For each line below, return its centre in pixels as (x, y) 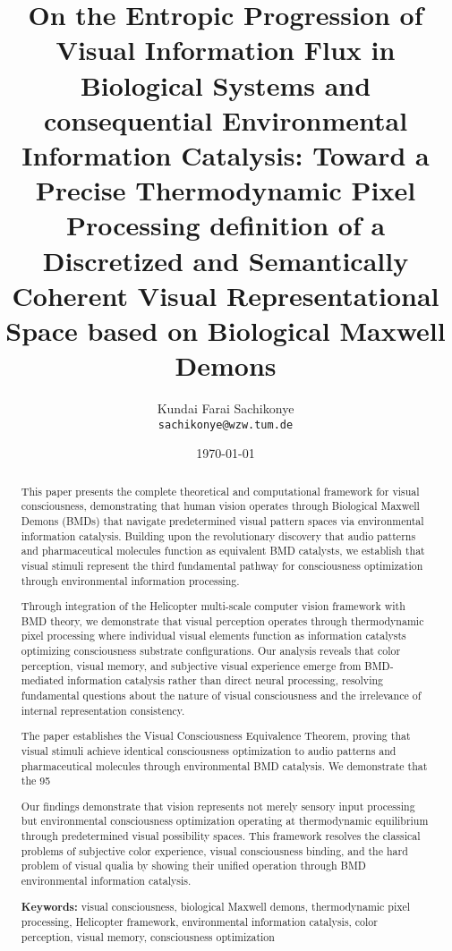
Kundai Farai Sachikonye (226, 408)
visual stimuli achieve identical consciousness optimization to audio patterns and (209, 750)
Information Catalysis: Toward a (226, 154)
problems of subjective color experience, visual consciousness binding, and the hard (214, 850)
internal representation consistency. (103, 710)
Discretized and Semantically (226, 260)
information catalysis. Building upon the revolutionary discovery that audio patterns (218, 535)
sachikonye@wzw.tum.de (226, 425)
